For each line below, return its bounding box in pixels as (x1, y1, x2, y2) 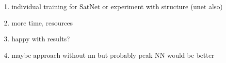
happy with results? (11, 34, 70, 44)
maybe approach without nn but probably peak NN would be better (11, 50, 214, 60)
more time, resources (11, 17, 73, 27)
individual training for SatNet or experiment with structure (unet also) (11, 1, 223, 11)
